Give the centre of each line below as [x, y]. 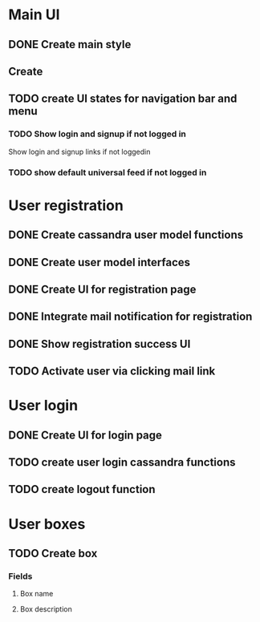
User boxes [47, 524]
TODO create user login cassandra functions [122, 462]
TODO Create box [53, 553]
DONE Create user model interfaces [100, 262]
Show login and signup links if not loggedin [79, 151]
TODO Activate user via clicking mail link [112, 372]
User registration [66, 205]
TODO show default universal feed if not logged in [108, 172]
